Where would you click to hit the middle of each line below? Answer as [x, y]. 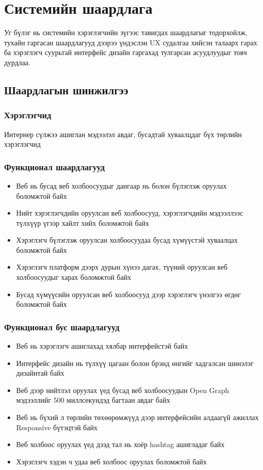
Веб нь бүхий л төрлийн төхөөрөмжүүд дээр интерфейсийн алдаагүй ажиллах [137, 417]
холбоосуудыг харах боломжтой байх [74, 277]
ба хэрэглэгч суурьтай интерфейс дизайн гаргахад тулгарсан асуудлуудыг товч [126, 52]
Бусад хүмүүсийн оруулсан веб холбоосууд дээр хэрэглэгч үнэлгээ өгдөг [128, 294]
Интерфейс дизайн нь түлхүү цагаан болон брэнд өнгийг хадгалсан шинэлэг [135, 363]
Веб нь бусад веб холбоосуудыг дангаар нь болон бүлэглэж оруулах [121, 185]
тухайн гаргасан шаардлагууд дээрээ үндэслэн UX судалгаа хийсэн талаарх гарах [131, 42]
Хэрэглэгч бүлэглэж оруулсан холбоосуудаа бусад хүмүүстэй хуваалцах [127, 240]
